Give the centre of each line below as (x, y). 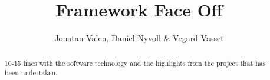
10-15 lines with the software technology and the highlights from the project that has (135, 63)
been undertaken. (31, 73)
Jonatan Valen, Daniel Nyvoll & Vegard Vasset (139, 38)
